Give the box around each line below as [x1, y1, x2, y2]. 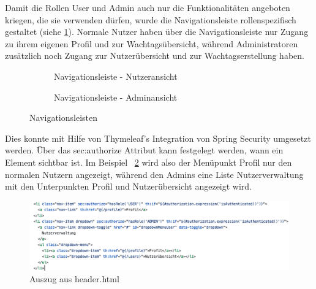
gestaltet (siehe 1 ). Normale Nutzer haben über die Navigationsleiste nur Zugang [5, 25, 309, 38]
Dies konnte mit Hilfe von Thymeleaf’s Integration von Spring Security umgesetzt [5, 131, 311, 144]
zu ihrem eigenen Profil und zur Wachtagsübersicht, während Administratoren [5, 37, 298, 50]
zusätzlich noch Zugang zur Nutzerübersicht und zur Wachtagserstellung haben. [5, 49, 304, 62]
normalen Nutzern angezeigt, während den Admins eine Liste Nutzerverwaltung [5, 168, 304, 180]
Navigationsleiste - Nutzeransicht [54, 69, 178, 82]
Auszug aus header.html [29, 272, 119, 285]
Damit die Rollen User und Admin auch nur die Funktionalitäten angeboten [5, 1, 290, 13]
